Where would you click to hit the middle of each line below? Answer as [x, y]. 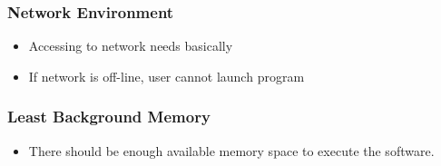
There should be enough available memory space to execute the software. [231, 150]
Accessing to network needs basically [131, 46]
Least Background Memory [109, 117]
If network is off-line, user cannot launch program [167, 76]
